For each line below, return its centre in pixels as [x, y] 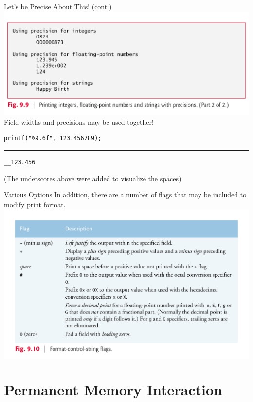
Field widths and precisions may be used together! [79, 122]
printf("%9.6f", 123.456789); [53, 139]
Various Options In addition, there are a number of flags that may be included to [125, 195]
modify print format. [35, 204]
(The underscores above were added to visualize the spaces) [93, 178]
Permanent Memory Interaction [113, 389]
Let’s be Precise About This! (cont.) [58, 6]
